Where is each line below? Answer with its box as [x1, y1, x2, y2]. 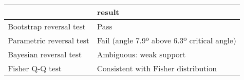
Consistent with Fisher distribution [97, 63, 217, 74]
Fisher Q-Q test [8, 63, 62, 74]
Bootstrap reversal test [8, 21, 86, 32]
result [97, 6, 119, 17]
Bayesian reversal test [8, 49, 82, 60]
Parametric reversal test [8, 35, 90, 46]
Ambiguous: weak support [97, 49, 186, 60]
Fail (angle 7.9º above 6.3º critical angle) [97, 35, 236, 46]
